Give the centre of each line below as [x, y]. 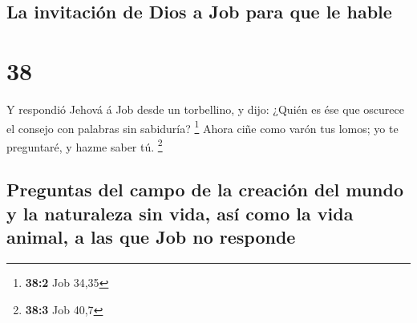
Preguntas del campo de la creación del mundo [205, 190]
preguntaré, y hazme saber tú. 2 [85, 145]
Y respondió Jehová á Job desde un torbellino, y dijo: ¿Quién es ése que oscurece [205, 109]
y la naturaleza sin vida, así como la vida [180, 213]
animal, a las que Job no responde [151, 237]
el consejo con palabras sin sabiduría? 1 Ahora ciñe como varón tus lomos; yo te [202, 127]
